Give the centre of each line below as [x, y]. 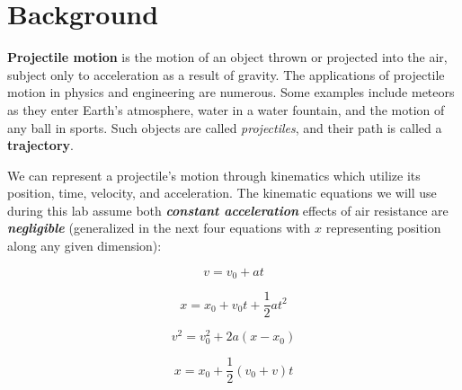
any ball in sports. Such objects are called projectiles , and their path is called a [225, 127]
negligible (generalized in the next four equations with [159, 228]
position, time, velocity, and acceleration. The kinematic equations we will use [222, 193]
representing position [383, 228]
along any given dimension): [84, 246]
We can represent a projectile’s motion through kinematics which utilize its [214, 175]
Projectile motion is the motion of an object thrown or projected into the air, [227, 57]
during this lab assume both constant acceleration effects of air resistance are [228, 210]
